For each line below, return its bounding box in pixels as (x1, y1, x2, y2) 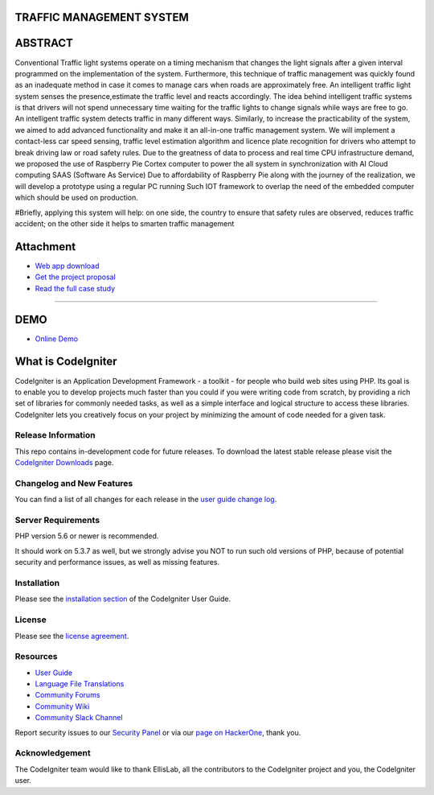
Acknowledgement (14, 748, 92, 759)
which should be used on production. (14, 193, 138, 203)
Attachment (14, 240, 76, 253)
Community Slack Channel (35, 713, 124, 723)
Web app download (35, 261, 100, 270)
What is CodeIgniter (14, 355, 117, 369)
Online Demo (35, 334, 79, 344)
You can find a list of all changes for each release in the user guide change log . (14, 495, 277, 505)
